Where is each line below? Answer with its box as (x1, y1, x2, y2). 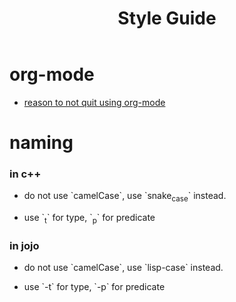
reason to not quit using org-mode (23, 96, 166, 108)
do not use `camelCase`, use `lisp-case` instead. (23, 262, 224, 274)
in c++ (9, 167, 42, 181)
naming (9, 132, 74, 154)
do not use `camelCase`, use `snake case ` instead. (23, 190, 227, 204)
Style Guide (117, 7, 217, 30)
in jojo (9, 238, 40, 252)
